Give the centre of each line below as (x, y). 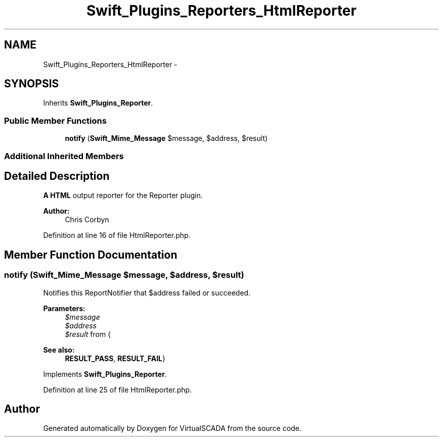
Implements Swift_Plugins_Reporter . (105, 374)
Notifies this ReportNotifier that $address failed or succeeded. (147, 292)
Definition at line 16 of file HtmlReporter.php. (117, 235)
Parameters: (64, 308)
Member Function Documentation (91, 255)
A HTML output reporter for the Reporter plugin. (123, 195)
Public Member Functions (55, 120)
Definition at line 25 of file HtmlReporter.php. (118, 389)
